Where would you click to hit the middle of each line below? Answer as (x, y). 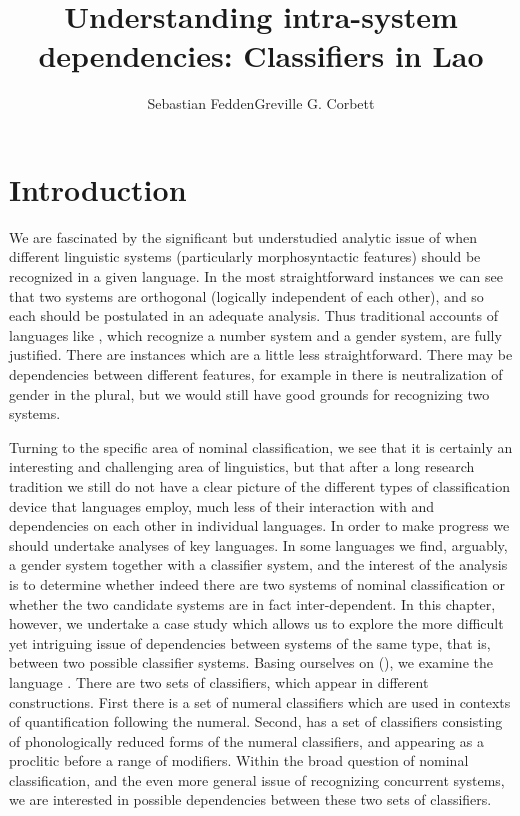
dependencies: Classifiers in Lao (261, 55)
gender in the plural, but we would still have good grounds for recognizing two (249, 393)
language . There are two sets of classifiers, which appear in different (219, 681)
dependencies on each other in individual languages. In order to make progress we (259, 525)
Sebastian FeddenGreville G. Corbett (261, 103)
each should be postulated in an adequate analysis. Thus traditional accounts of (253, 315)
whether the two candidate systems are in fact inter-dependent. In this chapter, (252, 603)
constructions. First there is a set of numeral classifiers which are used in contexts (260, 701)
